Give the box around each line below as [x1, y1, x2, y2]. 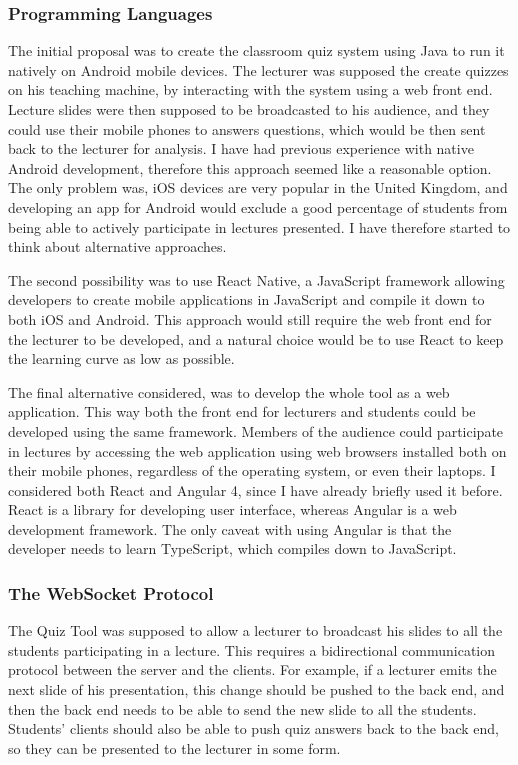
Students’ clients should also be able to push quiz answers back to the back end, [8, 718, 499, 739]
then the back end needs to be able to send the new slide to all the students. [8, 698, 477, 719]
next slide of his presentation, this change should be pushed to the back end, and [8, 679, 505, 700]
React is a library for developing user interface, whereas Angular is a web [8, 499, 457, 520]
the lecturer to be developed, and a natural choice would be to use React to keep [8, 328, 504, 349]
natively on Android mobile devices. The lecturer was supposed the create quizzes [8, 59, 509, 80]
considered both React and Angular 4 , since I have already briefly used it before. [8, 479, 503, 500]
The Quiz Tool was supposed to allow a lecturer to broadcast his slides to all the [8, 620, 503, 641]
